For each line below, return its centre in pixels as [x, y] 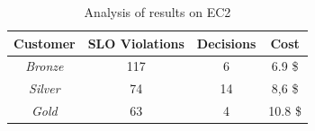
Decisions [226, 43]
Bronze [45, 66]
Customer [45, 43]
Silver [45, 88]
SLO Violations [136, 43]
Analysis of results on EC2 [157, 12]
